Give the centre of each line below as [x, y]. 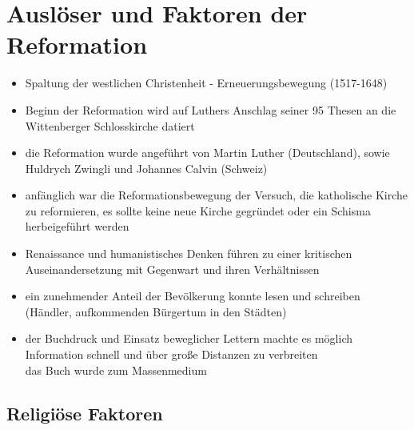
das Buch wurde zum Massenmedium [116, 370]
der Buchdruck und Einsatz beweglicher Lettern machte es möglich [189, 338]
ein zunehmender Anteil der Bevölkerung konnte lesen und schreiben [193, 296]
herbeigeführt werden [77, 226]
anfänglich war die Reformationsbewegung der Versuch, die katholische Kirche [216, 195]
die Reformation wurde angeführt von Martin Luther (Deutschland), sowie [207, 153]
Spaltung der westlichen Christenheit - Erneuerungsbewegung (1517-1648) [206, 83]
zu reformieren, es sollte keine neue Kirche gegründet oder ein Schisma [198, 210]
